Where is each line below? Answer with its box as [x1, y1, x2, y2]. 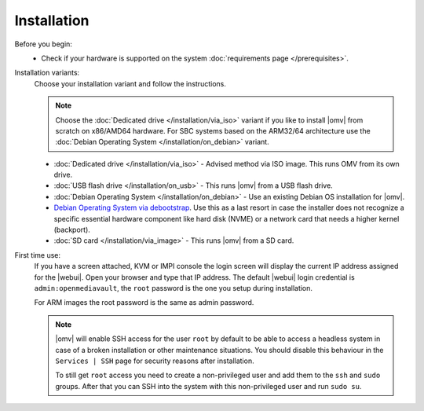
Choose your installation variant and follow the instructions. [34, 79, 227, 88]
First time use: [14, 250, 61, 259]
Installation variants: [14, 68, 80, 78]
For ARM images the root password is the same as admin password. [34, 298, 254, 307]
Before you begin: [14, 39, 72, 49]
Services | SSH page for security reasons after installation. [55, 356, 254, 365]
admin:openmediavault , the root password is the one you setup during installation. [34, 283, 313, 292]
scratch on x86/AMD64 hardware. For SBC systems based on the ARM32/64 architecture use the [55, 126, 371, 135]
